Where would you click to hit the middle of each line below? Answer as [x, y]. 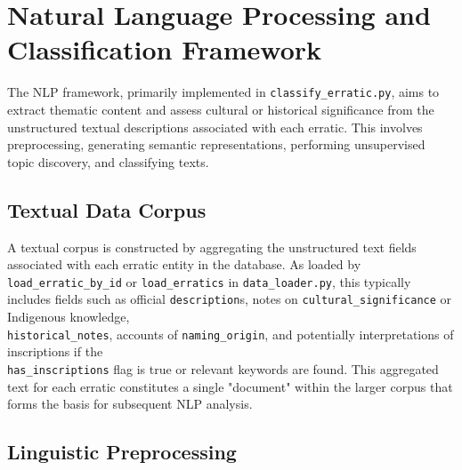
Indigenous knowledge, [69, 317]
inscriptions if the [55, 351]
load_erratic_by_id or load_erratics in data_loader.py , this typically [209, 281]
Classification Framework [165, 49]
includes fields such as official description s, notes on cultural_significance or [230, 299]
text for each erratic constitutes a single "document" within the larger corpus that [230, 386]
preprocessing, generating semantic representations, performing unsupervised [216, 144]
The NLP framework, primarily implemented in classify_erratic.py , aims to [223, 92]
